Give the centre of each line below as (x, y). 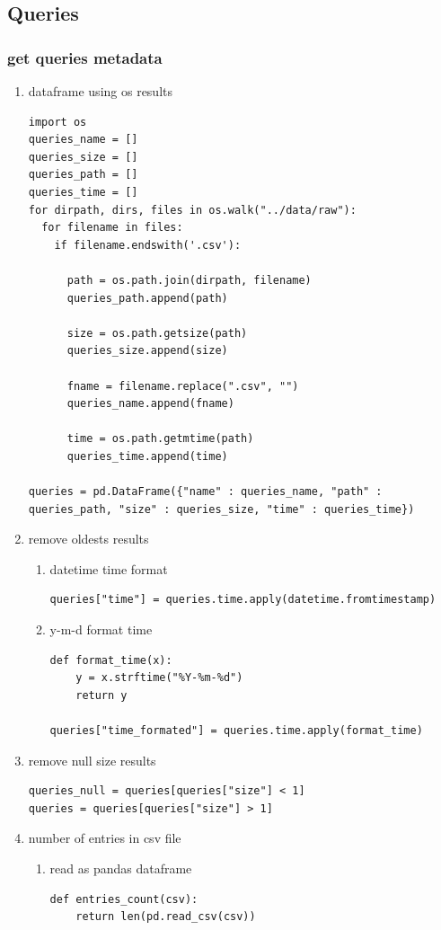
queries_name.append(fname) (150, 404)
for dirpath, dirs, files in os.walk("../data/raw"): (192, 210)
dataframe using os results (101, 91)
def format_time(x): (111, 660)
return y (101, 695)
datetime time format (109, 568)
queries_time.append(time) (147, 456)
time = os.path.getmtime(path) (160, 439)
